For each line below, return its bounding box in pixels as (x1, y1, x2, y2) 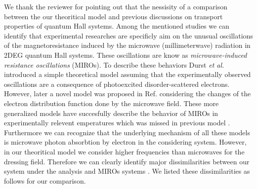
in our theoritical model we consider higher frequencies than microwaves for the (4, 146, 245, 156)
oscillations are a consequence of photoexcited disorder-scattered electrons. (4, 78, 230, 89)
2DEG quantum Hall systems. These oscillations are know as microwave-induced (4, 49, 247, 60)
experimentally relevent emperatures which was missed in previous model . (4, 117, 230, 128)
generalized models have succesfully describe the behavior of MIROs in (4, 108, 218, 118)
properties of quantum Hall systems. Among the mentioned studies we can (4, 21, 229, 31)
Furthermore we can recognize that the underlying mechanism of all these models (4, 127, 250, 137)
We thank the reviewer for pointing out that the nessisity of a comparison (4, 1, 227, 11)
